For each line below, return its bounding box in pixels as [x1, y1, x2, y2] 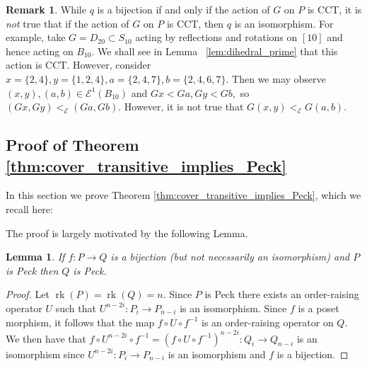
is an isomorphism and [168, 346, 266, 361]
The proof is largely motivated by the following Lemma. [6, 225, 248, 240]
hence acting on [6, 43, 74, 58]
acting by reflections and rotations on [135, 30, 298, 45]
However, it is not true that [124, 99, 244, 114]
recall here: [6, 201, 53, 216]
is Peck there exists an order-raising [204, 287, 359, 302]
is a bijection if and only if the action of [97, 2, 270, 16]
